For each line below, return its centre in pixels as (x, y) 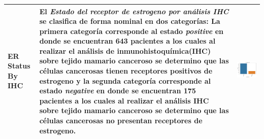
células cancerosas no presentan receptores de (121, 120)
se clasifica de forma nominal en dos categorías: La (130, 21)
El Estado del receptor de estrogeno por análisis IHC (134, 11)
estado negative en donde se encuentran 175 (118, 91)
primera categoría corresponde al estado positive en (131, 31)
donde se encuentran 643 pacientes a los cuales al (127, 41)
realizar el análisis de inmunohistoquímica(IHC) (125, 50)
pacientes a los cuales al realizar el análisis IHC (124, 100)
